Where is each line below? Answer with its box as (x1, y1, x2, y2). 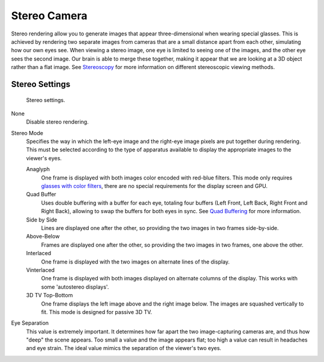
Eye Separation (11, 319, 49, 327)
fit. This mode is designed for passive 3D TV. (41, 308, 152, 315)
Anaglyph (26, 166, 50, 173)
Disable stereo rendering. (26, 118, 89, 125)
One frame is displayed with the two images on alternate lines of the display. (41, 258, 230, 265)
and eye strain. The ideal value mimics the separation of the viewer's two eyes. (26, 345, 221, 352)
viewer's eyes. (26, 154, 62, 161)
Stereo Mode (11, 129, 43, 136)
